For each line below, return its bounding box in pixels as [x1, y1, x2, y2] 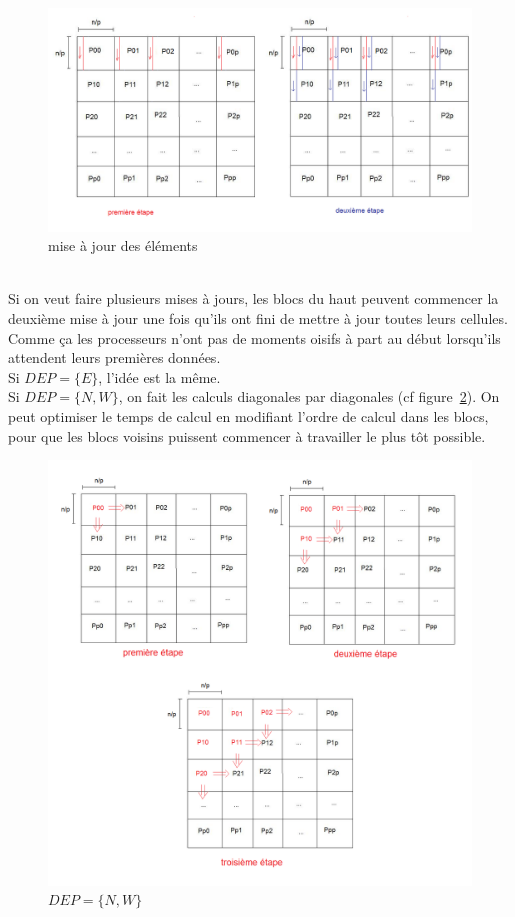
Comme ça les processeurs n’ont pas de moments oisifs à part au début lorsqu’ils [8, 327, 501, 348]
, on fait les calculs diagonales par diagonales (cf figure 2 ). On [118, 386, 500, 407]
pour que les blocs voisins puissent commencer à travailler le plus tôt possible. [8, 425, 486, 446]
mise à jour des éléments [48, 235, 198, 256]
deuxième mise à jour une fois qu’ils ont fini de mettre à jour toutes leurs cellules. [8, 307, 508, 328]
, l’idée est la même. [98, 366, 221, 387]
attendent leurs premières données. [8, 347, 221, 368]
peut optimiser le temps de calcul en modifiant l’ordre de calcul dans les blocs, [8, 405, 489, 426]
